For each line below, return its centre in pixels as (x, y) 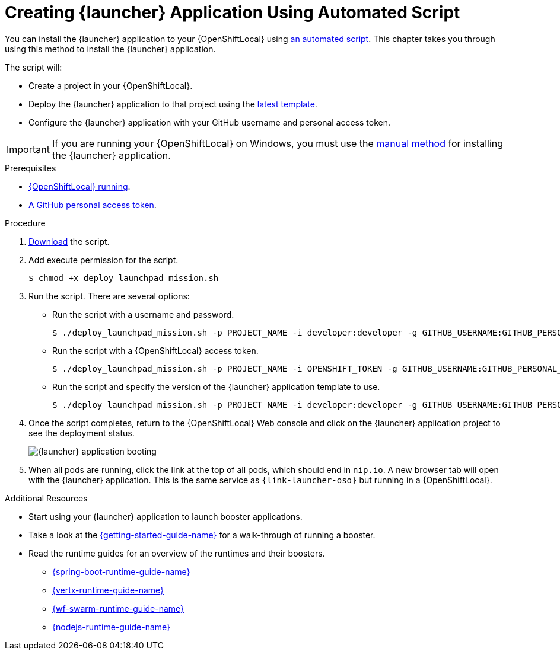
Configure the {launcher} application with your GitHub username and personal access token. (210, 122)
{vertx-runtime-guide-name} (108, 590)
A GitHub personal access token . (93, 205)
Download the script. (69, 241)
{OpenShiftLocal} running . (79, 186)
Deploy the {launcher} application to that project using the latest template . (173, 104)
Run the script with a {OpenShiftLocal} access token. (155, 350)
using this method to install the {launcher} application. (110, 49)
